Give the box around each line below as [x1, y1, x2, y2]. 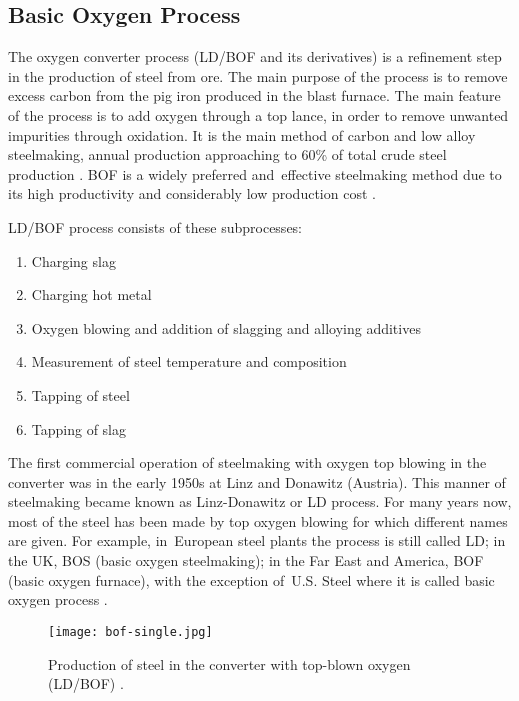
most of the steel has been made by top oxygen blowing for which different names [8, 510, 508, 531]
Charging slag [31, 250, 116, 271]
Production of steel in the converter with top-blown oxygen [48, 653, 411, 674]
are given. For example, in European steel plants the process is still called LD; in [8, 530, 506, 551]
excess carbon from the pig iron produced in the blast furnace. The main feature [8, 85, 501, 106]
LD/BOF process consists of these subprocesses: [8, 216, 303, 237]
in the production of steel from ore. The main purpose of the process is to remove [8, 65, 508, 86]
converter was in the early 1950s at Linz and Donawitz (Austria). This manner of [8, 471, 506, 492]
